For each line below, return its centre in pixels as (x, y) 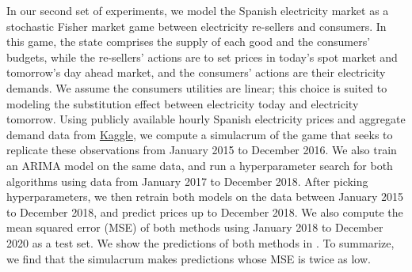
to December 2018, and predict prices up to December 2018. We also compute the (205, 212)
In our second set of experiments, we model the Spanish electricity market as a (198, 10)
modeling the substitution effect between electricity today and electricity (183, 103)
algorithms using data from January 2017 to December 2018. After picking (187, 181)
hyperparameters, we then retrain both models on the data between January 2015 (205, 196)
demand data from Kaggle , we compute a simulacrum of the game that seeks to (200, 134)
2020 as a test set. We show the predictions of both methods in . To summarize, (200, 242)
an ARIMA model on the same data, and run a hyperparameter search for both (200, 165)
